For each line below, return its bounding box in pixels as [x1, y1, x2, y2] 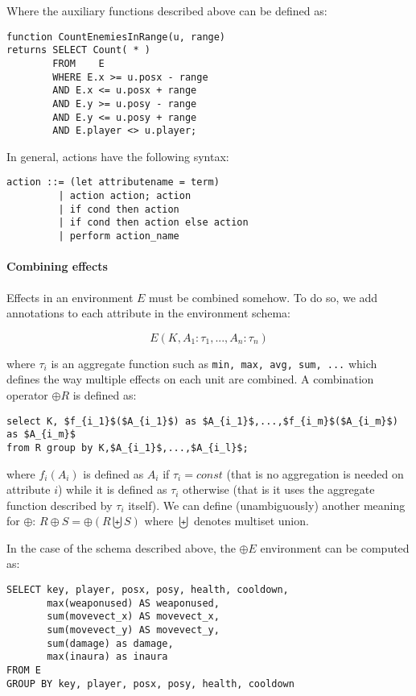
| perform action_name [58, 230, 179, 242]
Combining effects [6, 258, 108, 275]
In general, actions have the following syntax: [6, 147, 229, 164]
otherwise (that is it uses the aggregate [183, 481, 375, 498]
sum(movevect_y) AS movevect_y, [47, 624, 220, 636]
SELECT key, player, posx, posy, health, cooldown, [6, 584, 289, 596]
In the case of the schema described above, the [6, 539, 236, 556]
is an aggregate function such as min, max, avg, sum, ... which [51, 354, 377, 371]
